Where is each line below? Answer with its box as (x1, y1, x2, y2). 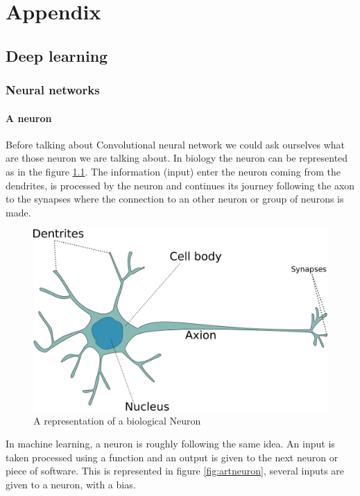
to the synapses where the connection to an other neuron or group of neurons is (6, 191, 344, 206)
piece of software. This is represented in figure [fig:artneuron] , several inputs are (6, 463, 345, 478)
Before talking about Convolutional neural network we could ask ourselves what (6, 137, 345, 151)
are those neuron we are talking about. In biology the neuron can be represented (6, 151, 348, 165)
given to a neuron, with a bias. (6, 477, 136, 492)
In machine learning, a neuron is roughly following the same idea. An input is (6, 436, 335, 451)
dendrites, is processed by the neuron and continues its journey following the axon (6, 178, 355, 192)
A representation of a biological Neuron (33, 413, 201, 427)
